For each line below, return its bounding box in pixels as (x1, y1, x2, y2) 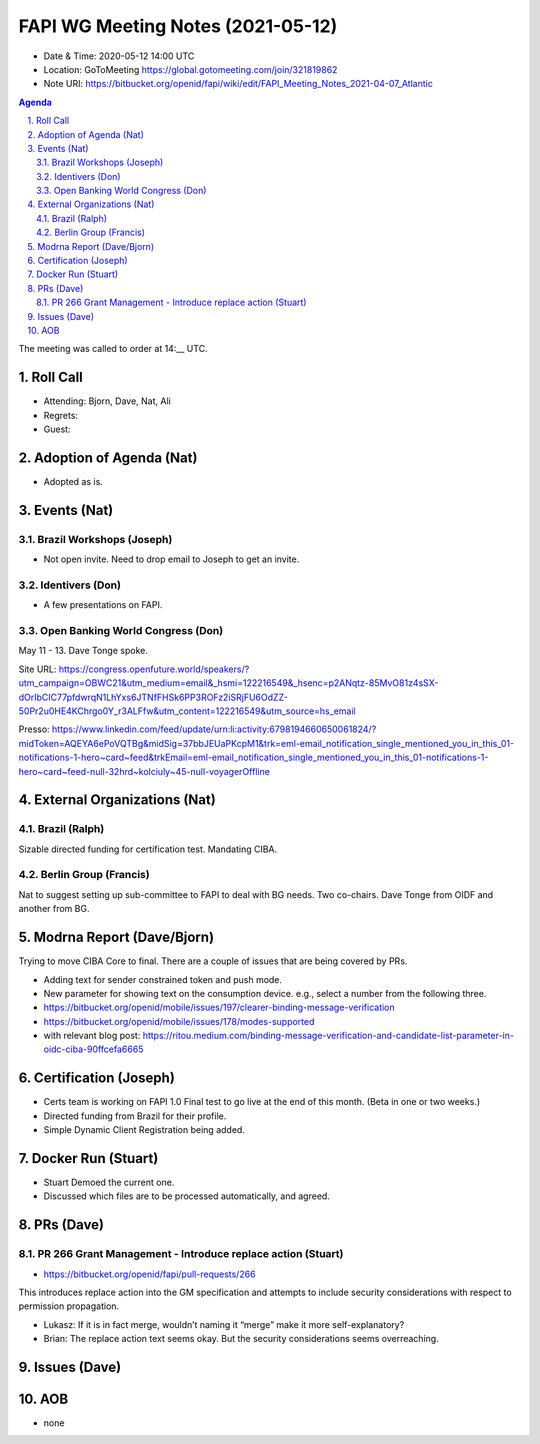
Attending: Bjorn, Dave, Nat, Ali (43, 395, 172, 407)
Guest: (43, 423, 71, 435)
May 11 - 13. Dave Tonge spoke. (18, 645, 149, 657)
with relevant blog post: (43, 1030, 141, 1042)
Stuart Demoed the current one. (43, 1176, 175, 1189)
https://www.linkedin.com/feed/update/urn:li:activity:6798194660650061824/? (51, 723, 377, 735)
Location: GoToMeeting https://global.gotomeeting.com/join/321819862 (43, 63, 338, 75)
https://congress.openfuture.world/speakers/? (58, 663, 250, 675)
